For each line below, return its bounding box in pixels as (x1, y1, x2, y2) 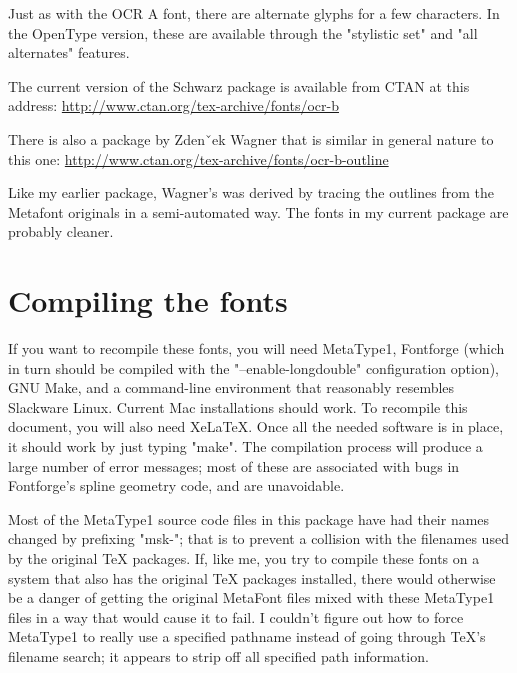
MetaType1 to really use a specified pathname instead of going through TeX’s (8, 626, 486, 647)
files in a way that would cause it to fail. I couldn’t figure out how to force (8, 606, 464, 627)
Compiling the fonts (8, 280, 288, 321)
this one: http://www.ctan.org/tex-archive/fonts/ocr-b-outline (8, 148, 389, 169)
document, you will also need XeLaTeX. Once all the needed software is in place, (8, 416, 504, 437)
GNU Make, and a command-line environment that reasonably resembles (8, 377, 455, 398)
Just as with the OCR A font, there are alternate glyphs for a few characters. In (8, 3, 500, 23)
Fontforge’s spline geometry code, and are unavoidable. (8, 475, 345, 496)
